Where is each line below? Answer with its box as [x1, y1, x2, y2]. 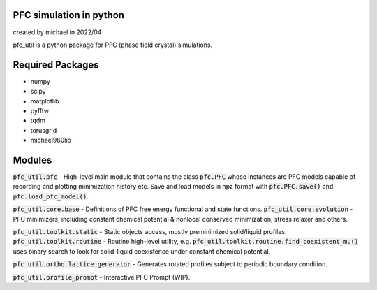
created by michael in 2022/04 [13, 28, 102, 36]
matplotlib [30, 96, 59, 105]
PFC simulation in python [13, 9, 125, 21]
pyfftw [30, 106, 49, 115]
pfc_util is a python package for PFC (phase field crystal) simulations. [13, 41, 213, 49]
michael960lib [30, 136, 71, 145]
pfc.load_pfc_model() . [13, 192, 89, 201]
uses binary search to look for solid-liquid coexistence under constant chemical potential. [13, 247, 271, 255]
